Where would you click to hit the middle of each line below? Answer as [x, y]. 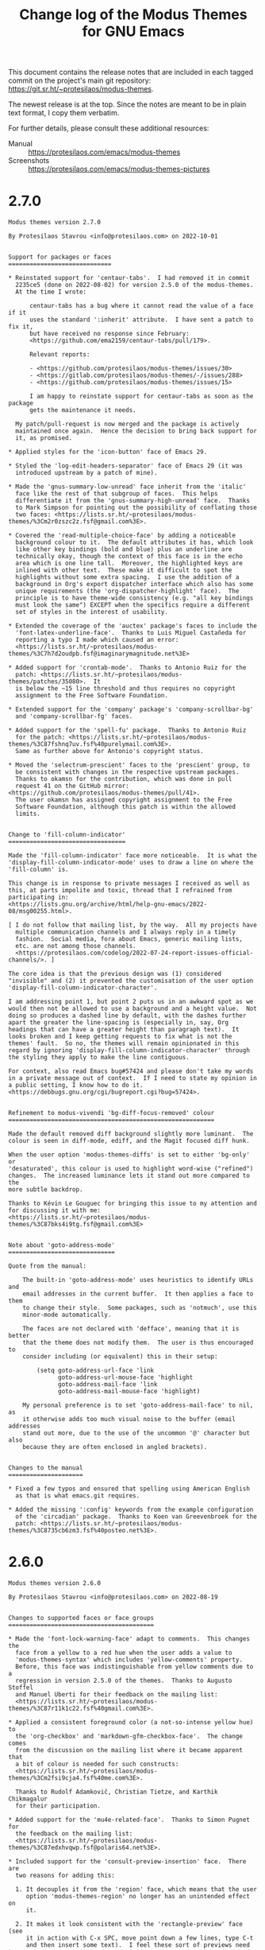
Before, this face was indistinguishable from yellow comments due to [134, 1667]
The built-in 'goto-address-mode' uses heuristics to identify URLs [138, 1280]
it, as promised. [44, 438]
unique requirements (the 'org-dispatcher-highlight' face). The [127, 591]
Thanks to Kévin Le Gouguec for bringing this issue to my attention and [133, 1204]
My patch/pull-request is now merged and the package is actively [127, 424]
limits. [28, 814]
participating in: [38, 897]
